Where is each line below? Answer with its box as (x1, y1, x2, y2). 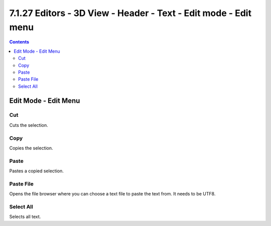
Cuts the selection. (9, 122, 49, 128)
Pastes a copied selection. (9, 168, 64, 174)
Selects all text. (9, 213, 41, 220)
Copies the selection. (9, 145, 53, 151)
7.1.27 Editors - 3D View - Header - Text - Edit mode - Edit (9, 8, 252, 19)
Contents (9, 39, 30, 45)
